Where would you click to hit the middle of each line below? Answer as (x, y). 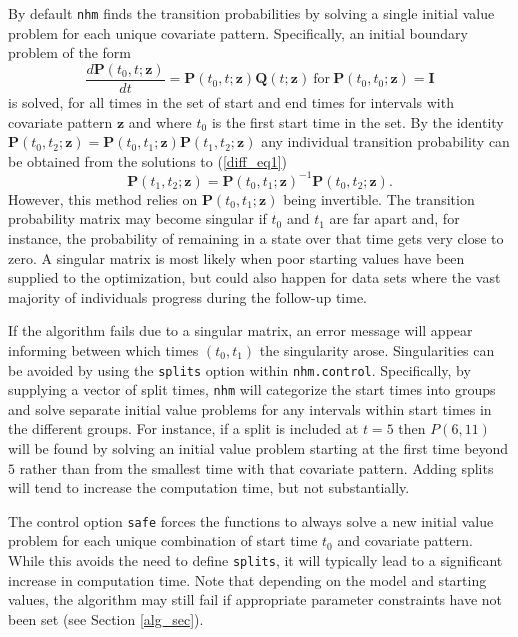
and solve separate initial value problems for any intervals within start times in (250, 408)
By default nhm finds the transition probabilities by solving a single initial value (251, 13)
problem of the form (69, 52)
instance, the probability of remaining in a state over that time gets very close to (256, 237)
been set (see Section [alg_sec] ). (106, 618)
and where (160, 121)
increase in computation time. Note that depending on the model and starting (247, 579)
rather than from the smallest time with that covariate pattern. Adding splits (256, 467)
